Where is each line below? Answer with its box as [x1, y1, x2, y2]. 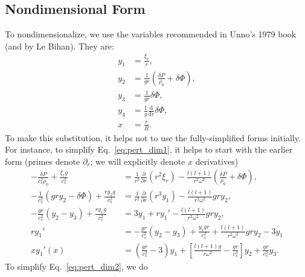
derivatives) [195, 154, 239, 167]
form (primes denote [5, 154, 80, 167]
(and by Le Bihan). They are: [5, 39, 114, 52]
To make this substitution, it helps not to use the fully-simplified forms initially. [5, 131, 301, 144]
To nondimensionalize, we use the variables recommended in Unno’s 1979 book [5, 28, 297, 40]
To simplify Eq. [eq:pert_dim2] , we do [5, 259, 148, 272]
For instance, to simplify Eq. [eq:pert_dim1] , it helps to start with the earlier [5, 143, 293, 156]
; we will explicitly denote [90, 154, 185, 167]
